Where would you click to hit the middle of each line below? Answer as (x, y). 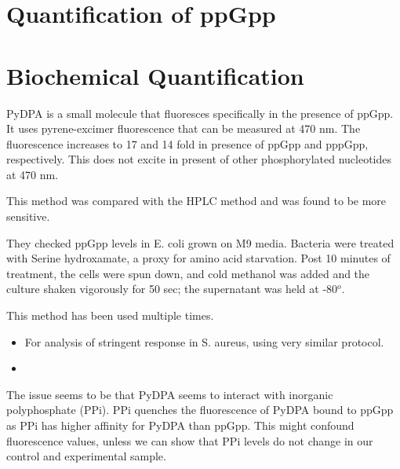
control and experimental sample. (86, 456)
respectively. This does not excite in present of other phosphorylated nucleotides (199, 159)
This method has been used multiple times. (110, 315)
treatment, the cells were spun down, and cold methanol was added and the (188, 273)
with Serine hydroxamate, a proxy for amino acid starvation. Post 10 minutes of (198, 258)
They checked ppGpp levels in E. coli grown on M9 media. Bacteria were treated (200, 242)
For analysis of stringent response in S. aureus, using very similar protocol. (204, 341)
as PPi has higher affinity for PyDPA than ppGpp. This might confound (180, 425)
